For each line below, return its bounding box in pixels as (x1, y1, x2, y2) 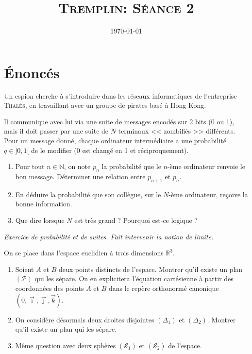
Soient (15, 264, 34, 274)
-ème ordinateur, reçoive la (168, 189, 248, 199)
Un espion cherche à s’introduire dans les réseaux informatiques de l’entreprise (4, 90, 237, 101)
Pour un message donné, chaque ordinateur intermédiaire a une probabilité (4, 135, 226, 146)
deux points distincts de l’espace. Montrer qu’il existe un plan (59, 264, 243, 274)
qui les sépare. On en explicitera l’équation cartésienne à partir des (34, 273, 234, 284)
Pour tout (15, 161, 45, 171)
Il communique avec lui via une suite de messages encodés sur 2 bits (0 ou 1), (4, 116, 235, 126)
